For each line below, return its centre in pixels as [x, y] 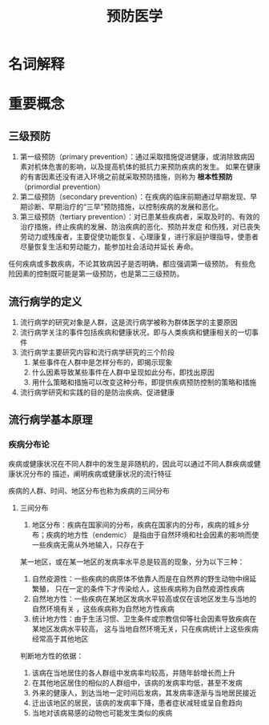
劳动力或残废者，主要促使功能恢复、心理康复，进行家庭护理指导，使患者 [139, 237]
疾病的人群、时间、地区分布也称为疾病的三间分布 [89, 491]
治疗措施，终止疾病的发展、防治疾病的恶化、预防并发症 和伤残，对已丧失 [140, 227]
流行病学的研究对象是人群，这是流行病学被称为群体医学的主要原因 [128, 322]
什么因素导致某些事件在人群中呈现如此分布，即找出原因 [123, 372]
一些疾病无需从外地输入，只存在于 [88, 544]
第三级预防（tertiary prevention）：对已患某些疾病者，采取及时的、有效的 [140, 217]
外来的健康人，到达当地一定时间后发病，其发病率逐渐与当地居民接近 [144, 692]
